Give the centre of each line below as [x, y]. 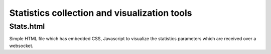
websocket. [21, 46]
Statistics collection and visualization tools [101, 13]
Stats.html [27, 26]
